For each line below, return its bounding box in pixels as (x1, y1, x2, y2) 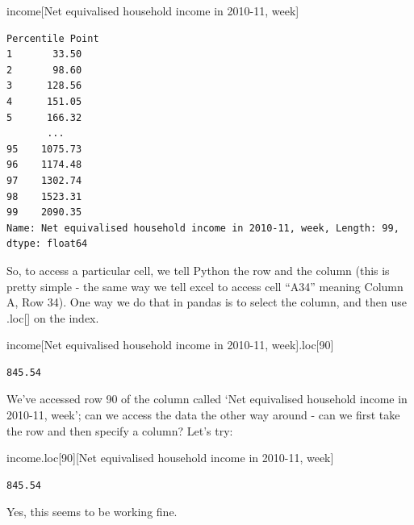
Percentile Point (6, 32, 99, 44)
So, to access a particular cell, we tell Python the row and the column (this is (6, 261, 390, 278)
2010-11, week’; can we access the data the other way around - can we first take (6, 406, 400, 423)
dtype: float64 (6, 238, 88, 250)
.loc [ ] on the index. (6, 309, 99, 326)
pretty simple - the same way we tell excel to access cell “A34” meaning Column (6, 277, 404, 294)
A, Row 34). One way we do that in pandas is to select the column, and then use (6, 294, 407, 310)
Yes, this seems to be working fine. (6, 503, 178, 520)
